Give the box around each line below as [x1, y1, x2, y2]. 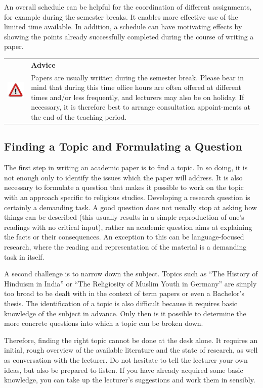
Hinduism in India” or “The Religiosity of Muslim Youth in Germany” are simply [4, 278, 257, 288]
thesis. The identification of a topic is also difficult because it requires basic [4, 298, 238, 308]
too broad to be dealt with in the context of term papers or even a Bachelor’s [4, 288, 244, 299]
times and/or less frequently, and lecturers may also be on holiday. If [31, 91, 244, 102]
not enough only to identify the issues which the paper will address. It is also [4, 172, 243, 182]
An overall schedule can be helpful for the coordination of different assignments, [4, 2, 252, 12]
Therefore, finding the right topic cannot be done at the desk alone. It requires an [4, 334, 258, 345]
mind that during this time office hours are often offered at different [31, 82, 242, 92]
